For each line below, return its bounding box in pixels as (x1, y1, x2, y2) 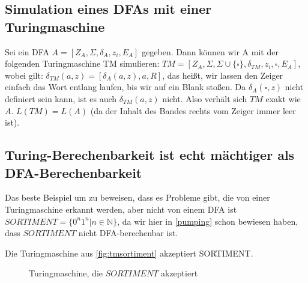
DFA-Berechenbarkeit (5, 163, 142, 181)
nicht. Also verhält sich (162, 92, 247, 105)
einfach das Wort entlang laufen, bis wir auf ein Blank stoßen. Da (5, 81, 246, 93)
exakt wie (265, 92, 301, 105)
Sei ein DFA (5, 45, 49, 58)
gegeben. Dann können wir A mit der (142, 45, 279, 58)
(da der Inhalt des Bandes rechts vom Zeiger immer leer (90, 104, 296, 117)
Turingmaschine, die (29, 267, 103, 279)
